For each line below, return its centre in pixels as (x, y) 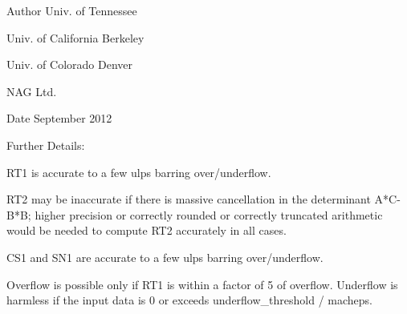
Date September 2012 (59, 118)
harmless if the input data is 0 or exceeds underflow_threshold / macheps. (189, 300)
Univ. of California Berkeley (75, 37)
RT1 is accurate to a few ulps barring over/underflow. (139, 172)
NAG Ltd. (32, 91)
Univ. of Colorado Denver (70, 64)
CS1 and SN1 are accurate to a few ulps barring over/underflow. (165, 257)
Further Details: (46, 145)
